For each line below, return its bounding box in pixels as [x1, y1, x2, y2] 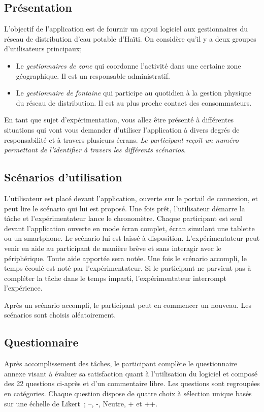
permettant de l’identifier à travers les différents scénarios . [4, 144, 186, 155]
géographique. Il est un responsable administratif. [16, 70, 170, 81]
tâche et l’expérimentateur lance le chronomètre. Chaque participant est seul [4, 213, 242, 224]
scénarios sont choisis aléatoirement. [4, 309, 116, 320]
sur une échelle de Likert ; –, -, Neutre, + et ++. [4, 398, 158, 408]
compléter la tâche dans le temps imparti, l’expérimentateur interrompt [4, 272, 226, 283]
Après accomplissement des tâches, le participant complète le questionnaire [4, 358, 238, 369]
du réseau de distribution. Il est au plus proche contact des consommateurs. [16, 97, 252, 108]
